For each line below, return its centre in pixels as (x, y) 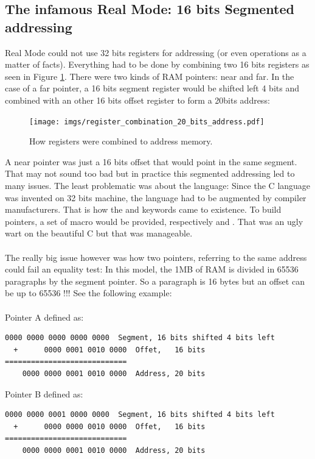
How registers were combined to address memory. (121, 141)
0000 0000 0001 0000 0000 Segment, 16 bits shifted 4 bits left (140, 415)
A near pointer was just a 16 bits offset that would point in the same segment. (151, 161)
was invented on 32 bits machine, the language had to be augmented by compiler (156, 197)
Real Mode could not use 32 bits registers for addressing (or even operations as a (156, 52)
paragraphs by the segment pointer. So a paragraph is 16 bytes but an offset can (155, 281)
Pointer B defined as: (44, 393)
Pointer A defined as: (44, 317)
